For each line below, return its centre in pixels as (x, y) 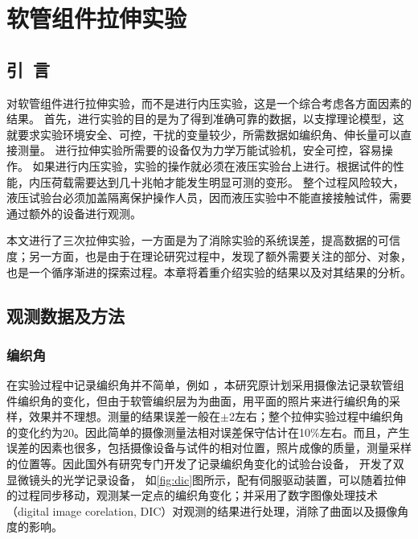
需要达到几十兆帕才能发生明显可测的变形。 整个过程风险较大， (239, 181)
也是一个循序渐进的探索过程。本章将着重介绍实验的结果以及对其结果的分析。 (209, 272)
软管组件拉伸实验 (97, 18)
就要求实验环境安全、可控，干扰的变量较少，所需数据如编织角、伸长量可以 (203, 134)
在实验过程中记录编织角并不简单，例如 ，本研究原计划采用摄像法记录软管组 (205, 385)
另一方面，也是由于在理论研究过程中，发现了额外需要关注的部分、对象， (220, 255)
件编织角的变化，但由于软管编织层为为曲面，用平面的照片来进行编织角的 (198, 400)
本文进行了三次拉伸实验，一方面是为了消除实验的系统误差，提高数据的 (192, 240)
